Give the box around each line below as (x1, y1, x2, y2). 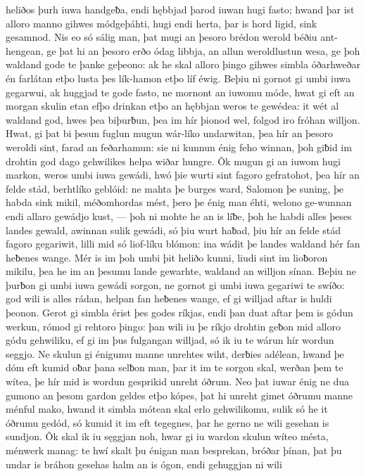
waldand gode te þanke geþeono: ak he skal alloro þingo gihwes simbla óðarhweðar (6, 57, 360, 72)
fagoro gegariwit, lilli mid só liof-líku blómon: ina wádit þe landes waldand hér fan (6, 236, 360, 251)
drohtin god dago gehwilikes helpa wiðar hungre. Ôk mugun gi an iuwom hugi (6, 153, 341, 168)
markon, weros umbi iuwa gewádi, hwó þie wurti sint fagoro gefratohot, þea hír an (6, 167, 360, 182)
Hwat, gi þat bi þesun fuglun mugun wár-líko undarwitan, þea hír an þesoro (6, 126, 334, 141)
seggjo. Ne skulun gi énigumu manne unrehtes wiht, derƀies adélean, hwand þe (6, 346, 344, 361)
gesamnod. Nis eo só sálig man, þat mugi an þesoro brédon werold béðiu (6, 30, 317, 44)
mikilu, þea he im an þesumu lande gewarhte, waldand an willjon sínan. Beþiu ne (6, 264, 356, 278)
